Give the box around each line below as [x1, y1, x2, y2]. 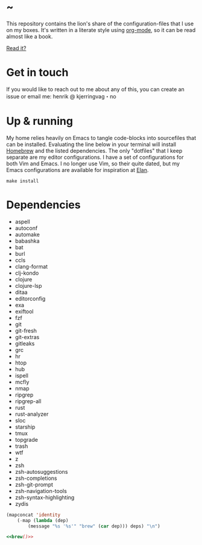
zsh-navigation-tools [14, 487, 68, 494]
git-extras [14, 333, 40, 340]
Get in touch [6, 66, 69, 80]
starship [14, 423, 36, 430]
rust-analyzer [14, 410, 49, 418]
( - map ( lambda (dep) [17, 517, 69, 523]
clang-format [14, 263, 48, 270]
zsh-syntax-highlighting [14, 494, 75, 501]
